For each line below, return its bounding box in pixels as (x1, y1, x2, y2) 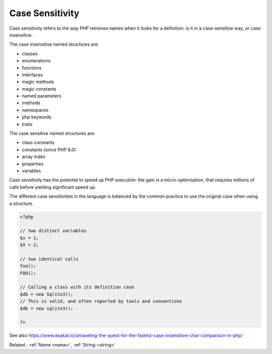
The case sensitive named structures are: (9, 130, 96, 136)
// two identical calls (20, 256, 79, 262)
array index (22, 154, 45, 160)
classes (22, 50, 38, 56)
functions (22, 64, 42, 70)
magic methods (22, 79, 54, 85)
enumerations (22, 58, 51, 64)
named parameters (22, 93, 61, 99)
